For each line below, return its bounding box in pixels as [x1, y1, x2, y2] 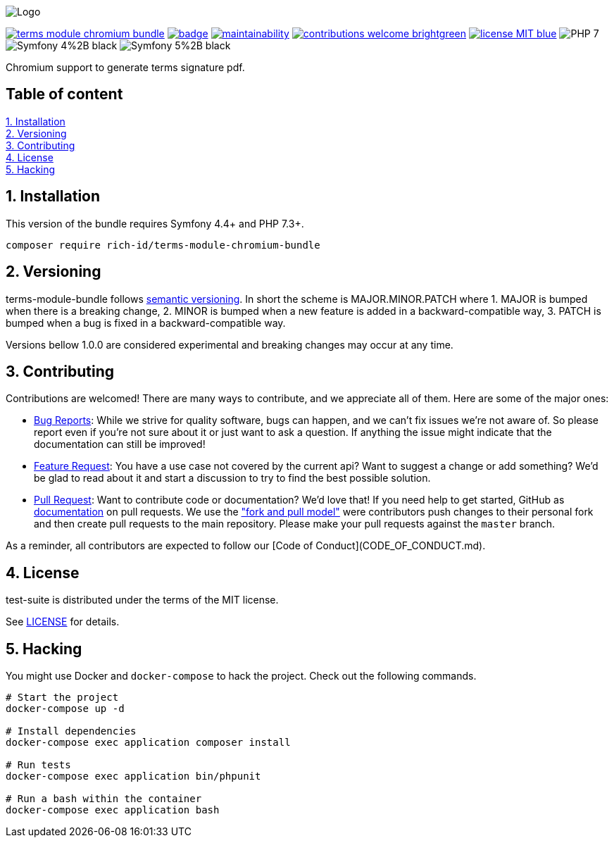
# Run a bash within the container [6, 793, 202, 805]
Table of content [6, 85, 123, 104]
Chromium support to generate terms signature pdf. [6, 61, 245, 73]
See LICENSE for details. [6, 616, 120, 628]
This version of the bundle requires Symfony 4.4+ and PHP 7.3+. [6, 217, 304, 230]
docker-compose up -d [6, 703, 125, 715]
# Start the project [6, 692, 119, 704]
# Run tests [6, 759, 71, 771]
